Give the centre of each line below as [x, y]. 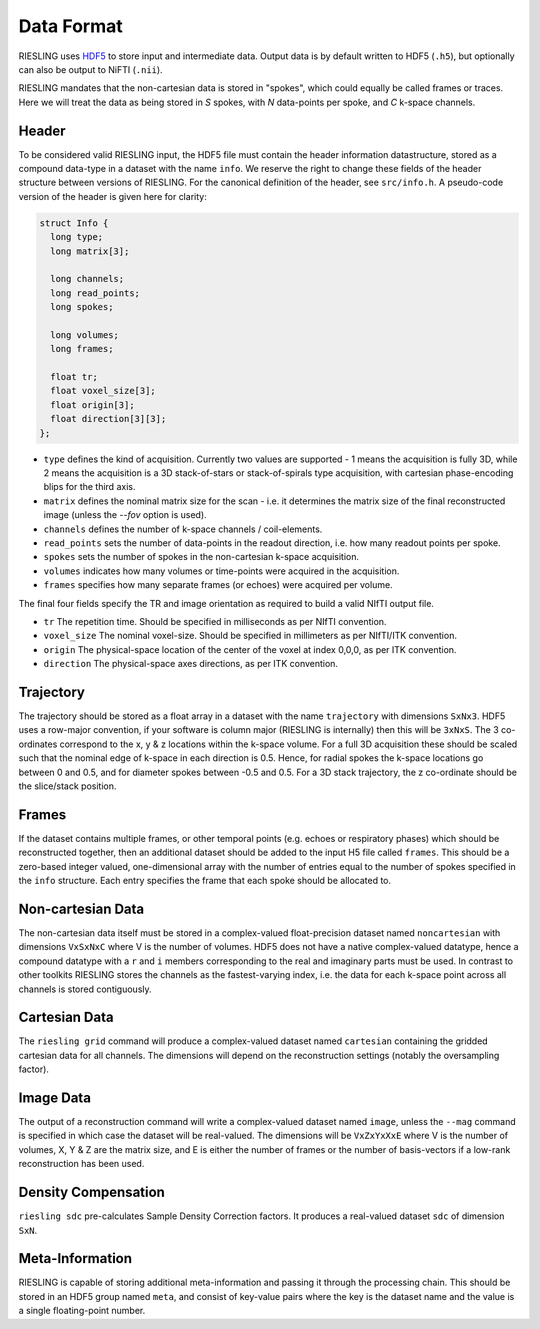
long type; [77, 237]
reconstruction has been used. [81, 1164]
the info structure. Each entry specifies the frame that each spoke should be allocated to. [205, 881]
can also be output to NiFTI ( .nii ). [91, 69]
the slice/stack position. [67, 786]
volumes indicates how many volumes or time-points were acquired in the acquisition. [221, 571]
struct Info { [74, 223]
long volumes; [85, 334]
